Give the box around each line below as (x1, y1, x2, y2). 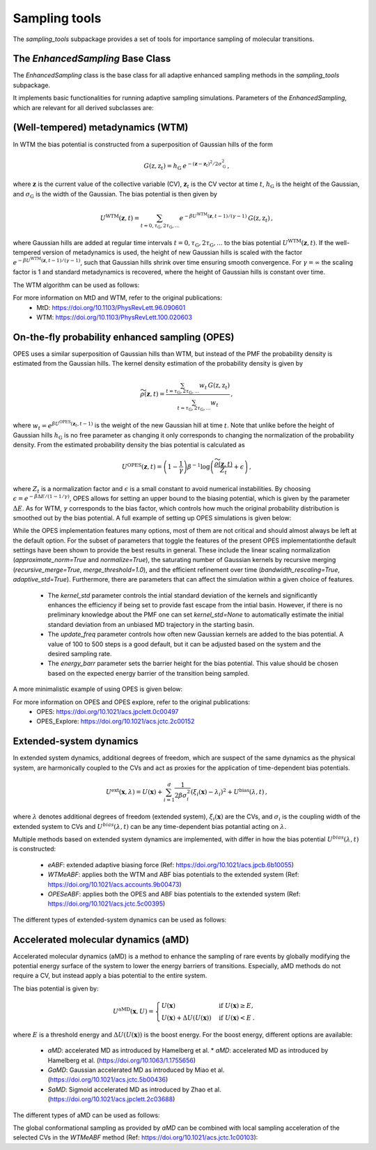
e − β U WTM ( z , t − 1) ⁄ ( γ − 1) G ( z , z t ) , (179, 212, 273, 224)
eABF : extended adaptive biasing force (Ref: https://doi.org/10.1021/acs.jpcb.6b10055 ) (47, 860, 295, 869)
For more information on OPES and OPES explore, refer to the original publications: (13, 697, 251, 706)
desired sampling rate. (47, 649, 112, 658)
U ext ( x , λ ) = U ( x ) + (105, 787, 163, 796)
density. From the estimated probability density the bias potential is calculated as (13, 441, 245, 449)
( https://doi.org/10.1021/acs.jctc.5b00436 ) (47, 1075, 169, 1084)
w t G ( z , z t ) (198, 382, 230, 391)
